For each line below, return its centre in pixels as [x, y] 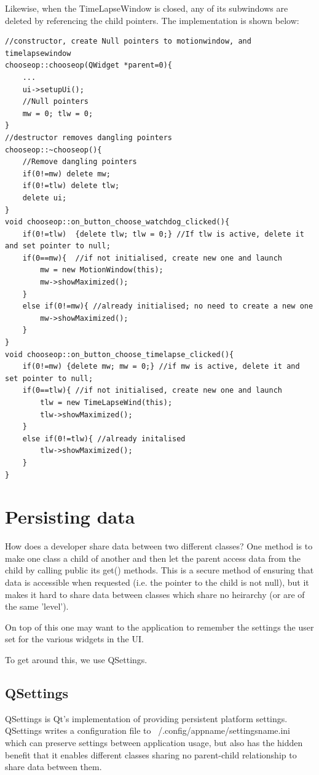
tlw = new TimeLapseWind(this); [106, 403]
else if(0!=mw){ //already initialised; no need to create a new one [168, 306]
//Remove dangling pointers [80, 162]
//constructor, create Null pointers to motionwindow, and [128, 41]
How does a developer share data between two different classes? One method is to [159, 546]
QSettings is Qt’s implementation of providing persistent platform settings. [146, 718]
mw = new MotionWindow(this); [102, 270]
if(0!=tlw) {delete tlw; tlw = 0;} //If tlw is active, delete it [163, 234]
